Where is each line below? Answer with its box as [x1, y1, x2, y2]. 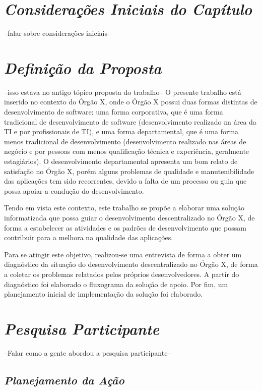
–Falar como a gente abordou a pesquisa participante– [4, 347, 171, 358]
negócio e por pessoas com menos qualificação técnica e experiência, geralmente [4, 146, 249, 156]
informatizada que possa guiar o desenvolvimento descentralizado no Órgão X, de [4, 212, 255, 222]
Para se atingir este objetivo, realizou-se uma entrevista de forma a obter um [4, 249, 242, 259]
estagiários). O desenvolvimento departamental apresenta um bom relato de [4, 156, 238, 166]
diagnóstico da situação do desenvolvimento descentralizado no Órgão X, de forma [4, 259, 258, 269]
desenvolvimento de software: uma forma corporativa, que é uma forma [4, 106, 223, 117]
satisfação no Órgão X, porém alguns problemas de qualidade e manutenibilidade [4, 165, 254, 176]
